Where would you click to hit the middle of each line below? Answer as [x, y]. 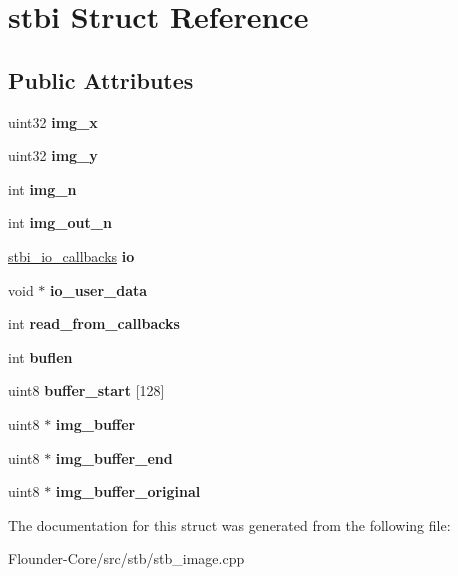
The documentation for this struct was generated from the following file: [229, 524]
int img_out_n [60, 222]
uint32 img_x [53, 121]
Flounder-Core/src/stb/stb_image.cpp [126, 558]
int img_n [42, 188]
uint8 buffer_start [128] [86, 390]
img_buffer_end [114, 457]
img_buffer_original [128, 491]
